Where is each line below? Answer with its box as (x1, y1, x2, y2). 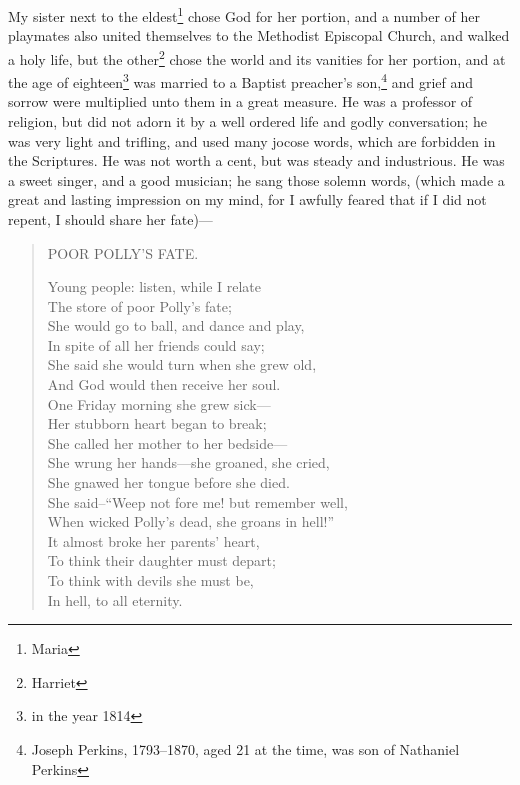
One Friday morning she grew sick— (47, 393, 271, 414)
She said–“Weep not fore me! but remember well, (47, 491, 348, 512)
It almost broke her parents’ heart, (47, 530, 260, 551)
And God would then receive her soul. (47, 374, 281, 395)
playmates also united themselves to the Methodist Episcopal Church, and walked (8, 25, 510, 46)
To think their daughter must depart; (47, 550, 276, 571)
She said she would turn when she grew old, (47, 354, 317, 375)
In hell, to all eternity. (47, 589, 183, 610)
